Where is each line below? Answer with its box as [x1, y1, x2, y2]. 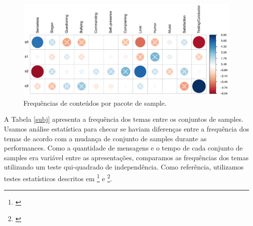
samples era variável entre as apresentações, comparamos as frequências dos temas [4, 152, 249, 162]
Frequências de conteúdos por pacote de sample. [23, 97, 167, 108]
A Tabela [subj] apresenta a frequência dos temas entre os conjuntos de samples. [4, 114, 243, 124]
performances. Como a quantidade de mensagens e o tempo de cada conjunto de [4, 143, 243, 153]
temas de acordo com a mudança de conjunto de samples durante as [4, 133, 207, 143]
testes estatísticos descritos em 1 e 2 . [4, 171, 112, 183]
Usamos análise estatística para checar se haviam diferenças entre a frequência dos [4, 124, 249, 133]
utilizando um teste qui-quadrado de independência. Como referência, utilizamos [4, 162, 244, 172]
